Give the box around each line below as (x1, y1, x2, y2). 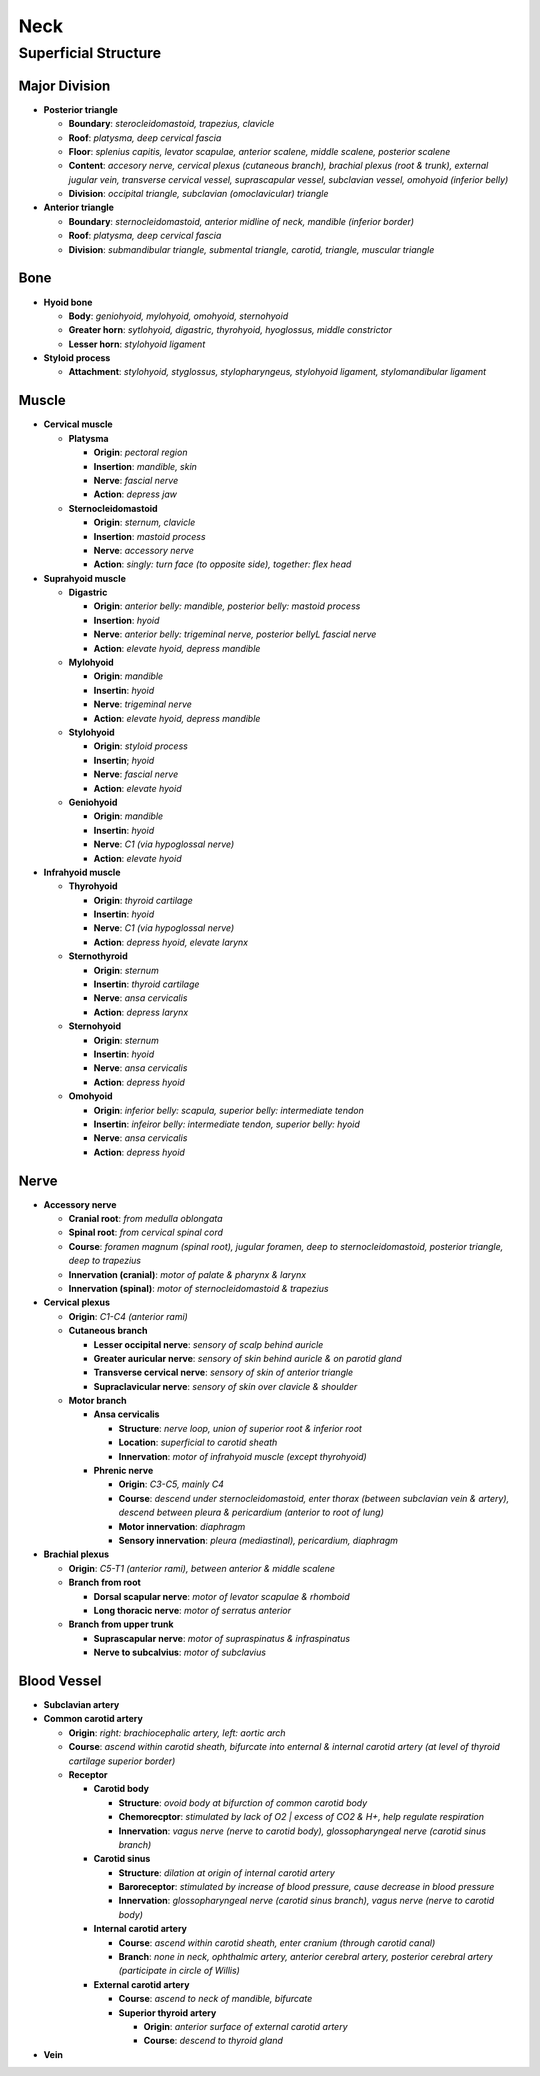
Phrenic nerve (93, 1465, 154, 1477)
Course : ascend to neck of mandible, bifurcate (118, 1993, 313, 2005)
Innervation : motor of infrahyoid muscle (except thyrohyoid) (118, 1450, 367, 1462)
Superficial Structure (18, 44, 162, 62)
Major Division (18, 77, 111, 94)
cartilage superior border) (68, 1755, 176, 1767)
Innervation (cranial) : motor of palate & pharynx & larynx (68, 1268, 307, 1280)
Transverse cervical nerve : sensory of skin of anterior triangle (93, 1366, 354, 1379)
